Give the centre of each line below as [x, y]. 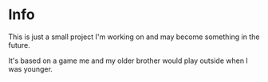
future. [19, 45]
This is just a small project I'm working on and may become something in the [134, 37]
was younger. [31, 68]
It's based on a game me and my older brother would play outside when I [128, 61]
